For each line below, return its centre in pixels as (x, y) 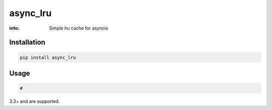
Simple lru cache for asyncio (79, 28)
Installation (27, 42)
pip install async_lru (48, 57)
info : (14, 28)
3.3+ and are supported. (35, 101)
